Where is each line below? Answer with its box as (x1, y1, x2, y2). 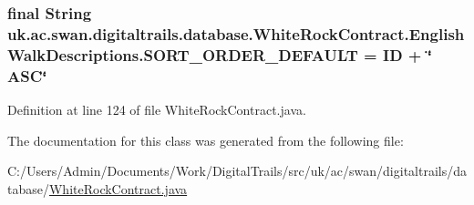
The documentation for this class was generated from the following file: (7, 130, 404, 149)
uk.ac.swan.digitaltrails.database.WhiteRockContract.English (7, 22, 465, 45)
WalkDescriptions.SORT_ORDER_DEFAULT (7, 43, 358, 66)
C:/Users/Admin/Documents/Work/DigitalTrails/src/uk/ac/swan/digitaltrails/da (7, 161, 467, 180)
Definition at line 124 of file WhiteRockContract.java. (7, 99, 306, 118)
